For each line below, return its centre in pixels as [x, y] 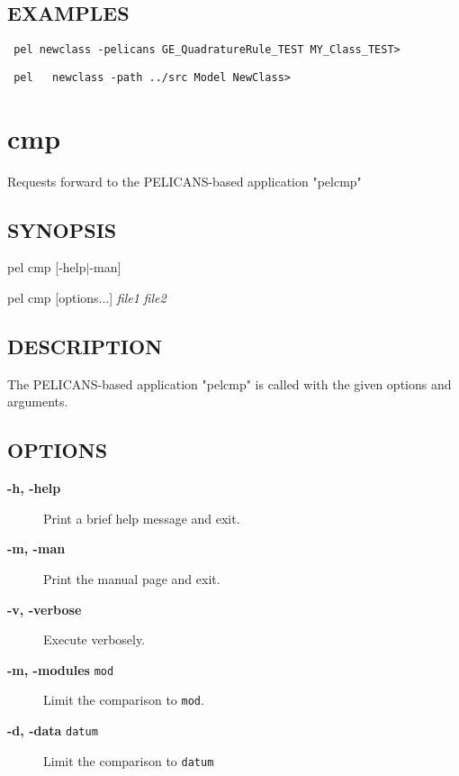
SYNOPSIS [62, 229]
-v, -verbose [45, 609]
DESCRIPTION [85, 347]
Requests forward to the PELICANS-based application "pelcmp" [184, 181]
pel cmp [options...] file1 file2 [87, 298]
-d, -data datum [53, 730]
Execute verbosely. [94, 639]
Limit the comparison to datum [129, 760]
